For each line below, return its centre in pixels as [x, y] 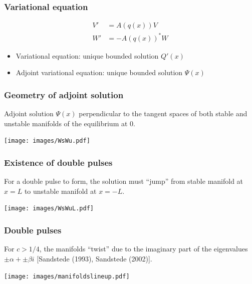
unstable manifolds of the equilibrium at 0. [70, 123]
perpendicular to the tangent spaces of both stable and [163, 113]
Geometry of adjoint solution [64, 94]
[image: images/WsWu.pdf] [47, 141]
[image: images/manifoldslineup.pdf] [67, 276]
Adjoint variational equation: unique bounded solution [99, 72]
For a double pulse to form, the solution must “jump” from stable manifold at [124, 181]
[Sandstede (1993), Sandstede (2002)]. [94, 258]
